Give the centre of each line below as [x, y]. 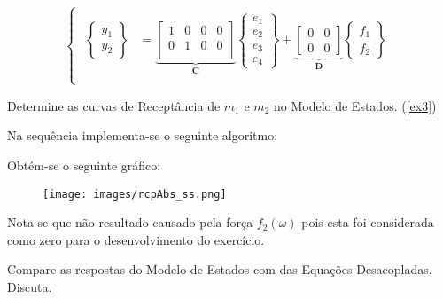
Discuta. [30, 286]
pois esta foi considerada [368, 222]
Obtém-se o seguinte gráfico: [84, 165]
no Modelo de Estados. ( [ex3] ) [355, 105]
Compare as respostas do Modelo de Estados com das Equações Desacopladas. [220, 269]
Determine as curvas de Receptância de [114, 105]
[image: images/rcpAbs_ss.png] [135, 194]
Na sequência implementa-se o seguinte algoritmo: [143, 135]
